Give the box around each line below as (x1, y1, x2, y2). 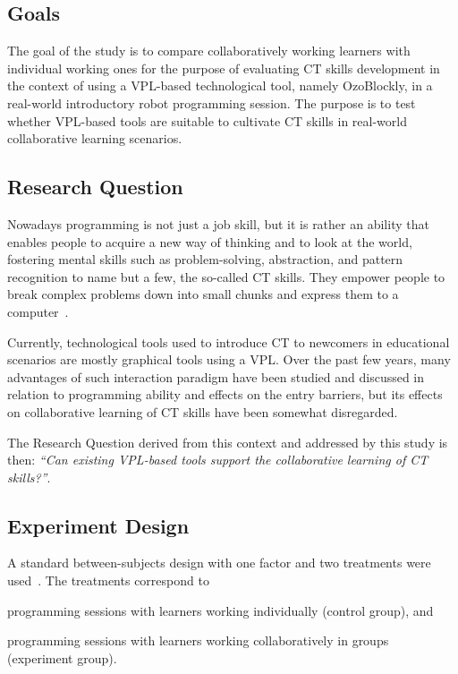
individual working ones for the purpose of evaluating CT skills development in (7, 58, 440, 77)
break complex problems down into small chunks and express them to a (7, 285, 399, 303)
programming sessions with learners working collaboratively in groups (7, 631, 389, 650)
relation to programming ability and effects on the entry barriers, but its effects (7, 385, 443, 404)
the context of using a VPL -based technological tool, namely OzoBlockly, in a (7, 76, 433, 95)
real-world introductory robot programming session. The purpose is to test (7, 93, 416, 112)
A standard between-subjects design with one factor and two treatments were (7, 553, 431, 572)
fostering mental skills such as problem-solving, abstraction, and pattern (7, 250, 403, 269)
